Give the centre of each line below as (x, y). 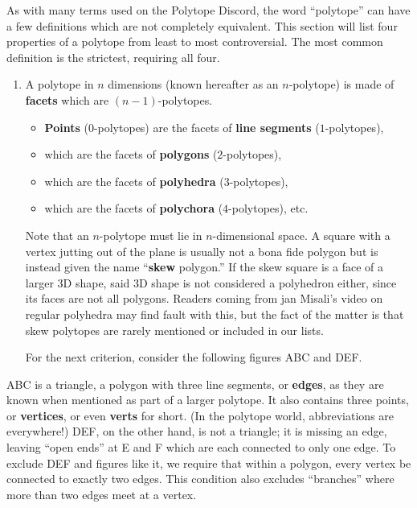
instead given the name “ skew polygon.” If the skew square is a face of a (204, 267)
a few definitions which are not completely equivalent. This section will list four (202, 25)
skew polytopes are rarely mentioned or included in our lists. (174, 330)
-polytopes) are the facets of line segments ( (206, 127)
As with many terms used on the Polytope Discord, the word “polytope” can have (208, 10)
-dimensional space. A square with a (301, 235)
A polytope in (59, 84)
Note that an (57, 235)
